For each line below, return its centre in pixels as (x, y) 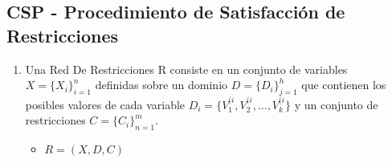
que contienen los (344, 85)
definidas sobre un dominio (161, 85)
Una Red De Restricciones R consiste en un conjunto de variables (186, 69)
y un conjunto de (336, 104)
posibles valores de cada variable (105, 104)
